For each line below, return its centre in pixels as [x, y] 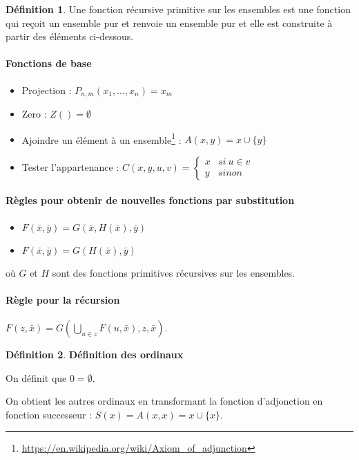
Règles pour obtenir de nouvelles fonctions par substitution [150, 200]
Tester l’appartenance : [70, 166]
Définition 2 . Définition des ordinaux [95, 355]
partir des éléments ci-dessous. [70, 36]
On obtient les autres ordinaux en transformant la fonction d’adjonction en [164, 401]
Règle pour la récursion [63, 299]
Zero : [34, 114]
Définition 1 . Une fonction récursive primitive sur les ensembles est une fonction [178, 9]
